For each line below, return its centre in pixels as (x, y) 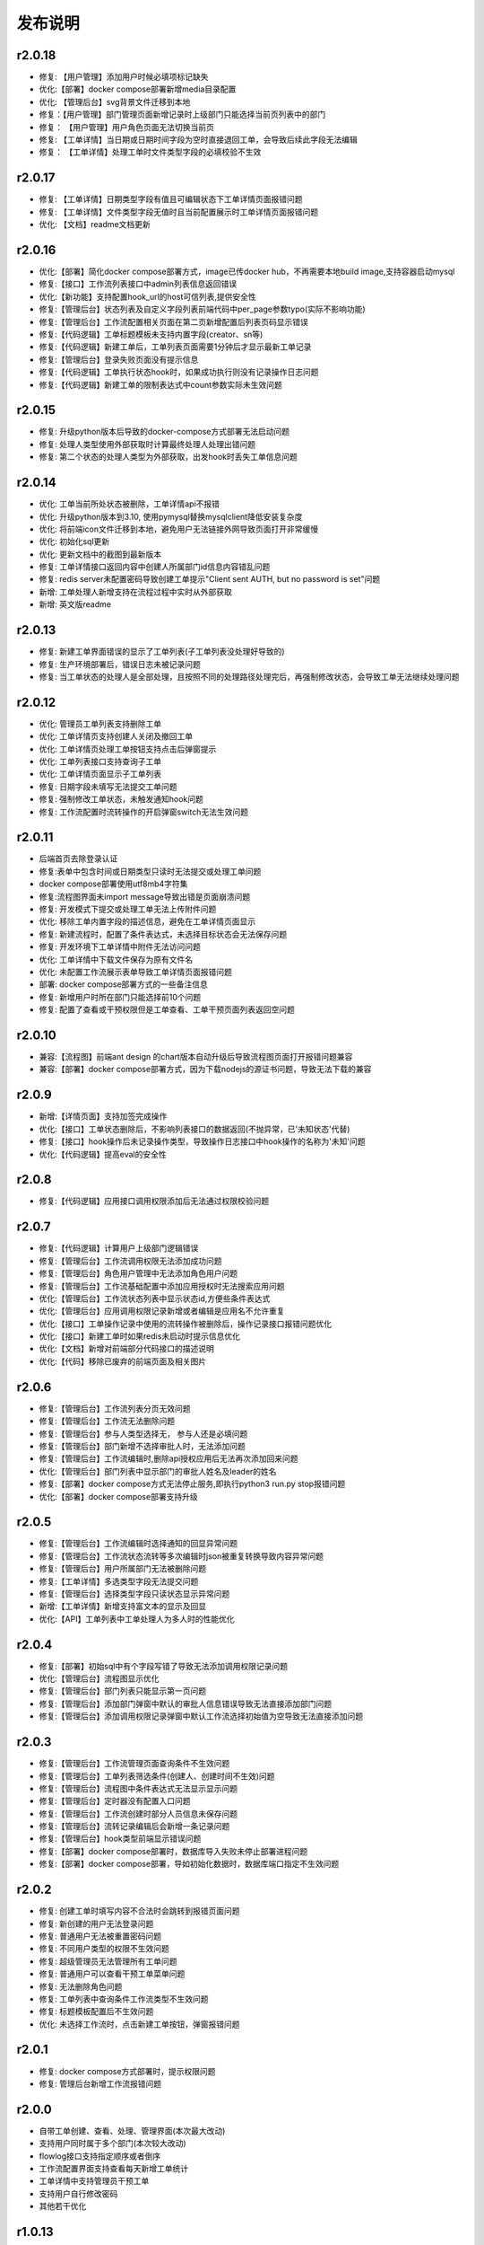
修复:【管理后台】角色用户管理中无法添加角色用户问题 (138, 1273)
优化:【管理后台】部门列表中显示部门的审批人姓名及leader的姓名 (158, 1471)
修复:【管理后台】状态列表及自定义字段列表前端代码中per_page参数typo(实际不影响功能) (203, 309)
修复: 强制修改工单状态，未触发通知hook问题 (121, 799)
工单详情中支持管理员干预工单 (94, 2181)
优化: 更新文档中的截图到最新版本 (100, 554)
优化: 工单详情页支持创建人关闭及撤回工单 (116, 736)
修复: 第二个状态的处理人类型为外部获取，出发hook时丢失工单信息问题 (168, 457)
